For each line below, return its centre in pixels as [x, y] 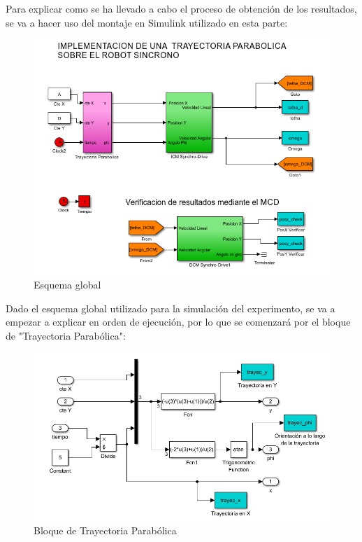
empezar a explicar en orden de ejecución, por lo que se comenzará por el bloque [178, 322]
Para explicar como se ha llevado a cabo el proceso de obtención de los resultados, [181, 8]
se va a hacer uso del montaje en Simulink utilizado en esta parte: [147, 22]
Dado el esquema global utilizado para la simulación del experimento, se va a [171, 308]
